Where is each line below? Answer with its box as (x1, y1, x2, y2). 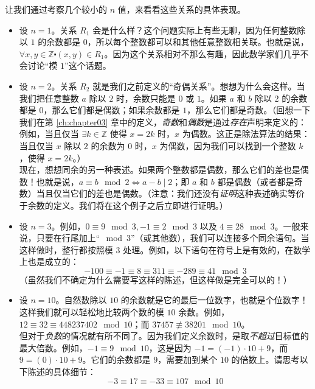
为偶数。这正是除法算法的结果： (182, 127, 310, 140)
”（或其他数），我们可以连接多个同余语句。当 (130, 231, 310, 244)
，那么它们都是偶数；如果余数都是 (43, 103, 180, 116)
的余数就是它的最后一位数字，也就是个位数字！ (120, 293, 308, 306)
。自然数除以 (55, 293, 107, 306)
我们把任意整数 (19, 91, 79, 104)
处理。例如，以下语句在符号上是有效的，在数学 (123, 243, 311, 256)
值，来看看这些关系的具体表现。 (117, 3, 246, 15)
